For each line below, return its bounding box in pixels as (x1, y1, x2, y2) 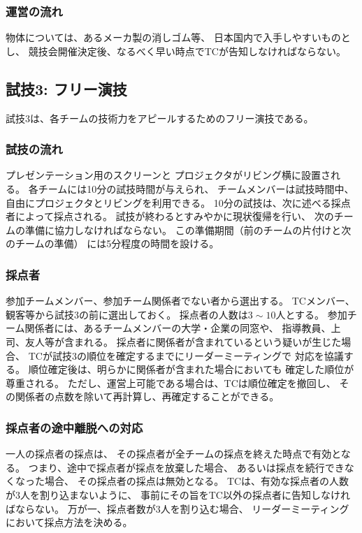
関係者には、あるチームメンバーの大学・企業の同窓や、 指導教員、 (24, 321, 331, 335)
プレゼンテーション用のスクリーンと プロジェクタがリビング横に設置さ (6, 168, 331, 182)
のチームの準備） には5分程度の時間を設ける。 (6, 236, 219, 251)
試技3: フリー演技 (6, 78, 127, 99)
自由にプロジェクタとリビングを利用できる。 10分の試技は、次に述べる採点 (6, 195, 351, 210)
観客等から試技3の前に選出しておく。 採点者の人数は (6, 307, 248, 321)
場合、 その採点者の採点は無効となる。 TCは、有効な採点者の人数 (44, 474, 349, 488)
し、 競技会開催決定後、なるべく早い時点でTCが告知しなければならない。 (6, 43, 346, 58)
